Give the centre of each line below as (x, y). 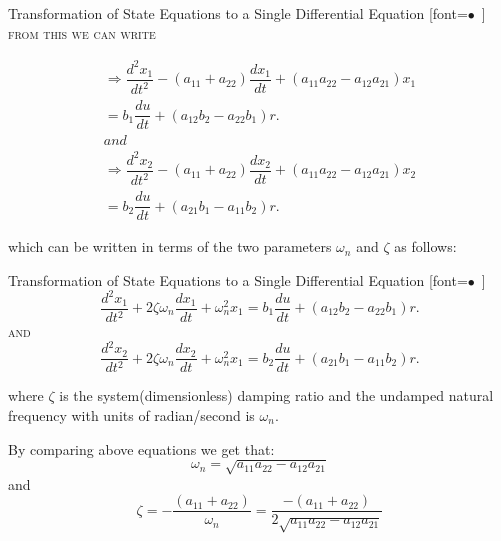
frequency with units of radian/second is (131, 414)
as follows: (425, 246)
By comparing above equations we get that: (141, 448)
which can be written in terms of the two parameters (170, 246)
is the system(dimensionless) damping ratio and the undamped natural (276, 395)
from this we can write (82, 32)
